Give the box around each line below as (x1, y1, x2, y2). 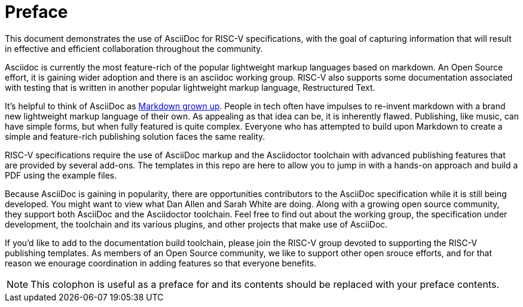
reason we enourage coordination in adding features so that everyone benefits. (5, 257, 317, 268)
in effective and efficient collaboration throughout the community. (5, 43, 263, 54)
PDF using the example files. (5, 170, 117, 180)
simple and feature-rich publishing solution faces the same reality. (5, 131, 265, 142)
